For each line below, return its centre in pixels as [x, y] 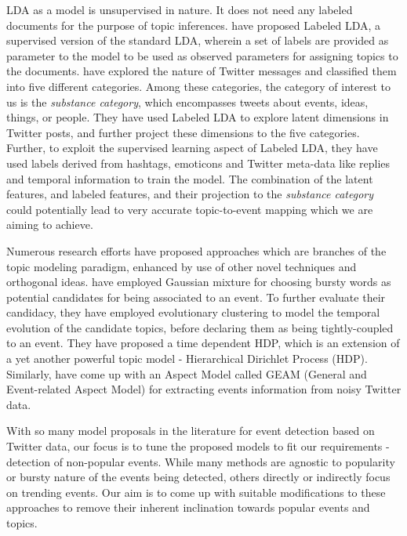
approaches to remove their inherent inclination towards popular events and [188, 507]
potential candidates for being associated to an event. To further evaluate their [196, 297]
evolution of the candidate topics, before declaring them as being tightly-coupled [200, 327]
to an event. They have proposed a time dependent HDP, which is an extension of [203, 343]
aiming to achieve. [50, 225]
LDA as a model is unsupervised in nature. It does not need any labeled [180, 9]
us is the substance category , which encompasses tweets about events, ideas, [187, 101]
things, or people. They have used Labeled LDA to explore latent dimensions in [198, 117]
